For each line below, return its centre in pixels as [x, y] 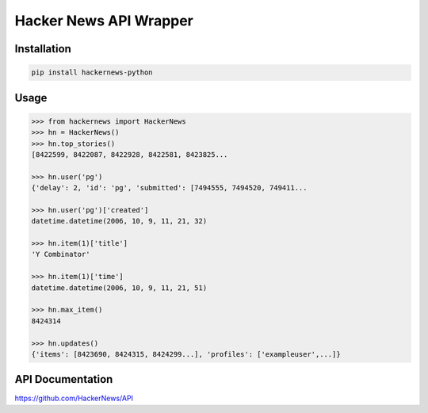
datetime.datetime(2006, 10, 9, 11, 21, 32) [119, 221]
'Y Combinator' [61, 254]
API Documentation [64, 379]
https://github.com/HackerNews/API [74, 398]
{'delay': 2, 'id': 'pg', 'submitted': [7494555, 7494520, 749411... [169, 188]
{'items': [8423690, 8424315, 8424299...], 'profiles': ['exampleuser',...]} [186, 354]
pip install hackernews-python [92, 73]
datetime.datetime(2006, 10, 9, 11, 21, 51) [119, 288]
